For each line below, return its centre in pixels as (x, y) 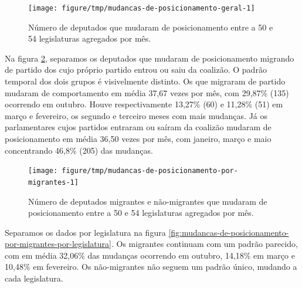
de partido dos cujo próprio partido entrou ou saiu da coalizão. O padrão (136, 70)
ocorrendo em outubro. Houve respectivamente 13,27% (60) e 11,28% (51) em (144, 104)
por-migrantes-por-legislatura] (58, 244)
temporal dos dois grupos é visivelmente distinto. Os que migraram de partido (145, 81)
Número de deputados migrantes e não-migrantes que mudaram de (148, 201)
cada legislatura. (34, 278)
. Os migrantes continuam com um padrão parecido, (204, 244)
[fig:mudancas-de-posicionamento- (229, 232)
